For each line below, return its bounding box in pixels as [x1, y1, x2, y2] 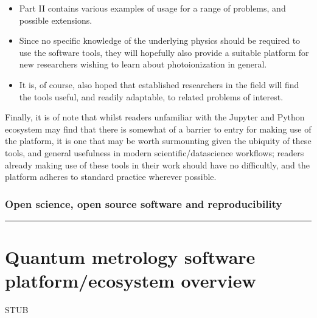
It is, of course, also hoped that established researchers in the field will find [19, 78, 299, 91]
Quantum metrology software [5, 244, 256, 269]
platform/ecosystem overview [5, 268, 256, 293]
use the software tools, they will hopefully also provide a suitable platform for [19, 46, 309, 58]
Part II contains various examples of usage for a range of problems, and [19, 2, 286, 14]
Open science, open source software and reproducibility [5, 196, 282, 211]
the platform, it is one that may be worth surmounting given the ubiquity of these [5, 134, 312, 147]
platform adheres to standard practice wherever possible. [5, 170, 217, 183]
